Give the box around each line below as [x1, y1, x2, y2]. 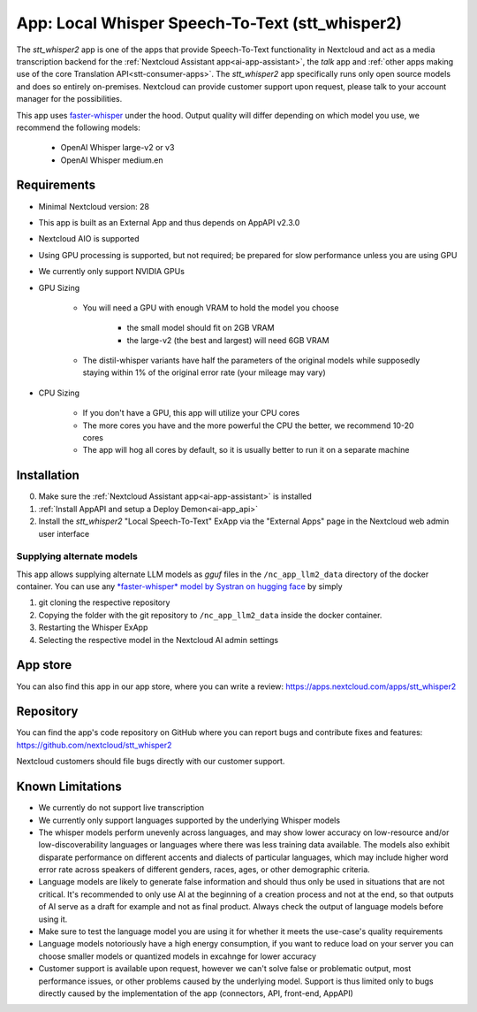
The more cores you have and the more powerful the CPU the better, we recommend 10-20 [82, 420, 414, 431]
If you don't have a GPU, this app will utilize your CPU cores [82, 408, 300, 418]
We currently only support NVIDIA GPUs [38, 266, 185, 277]
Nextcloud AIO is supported [38, 234, 140, 244]
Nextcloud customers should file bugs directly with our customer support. [16, 756, 285, 767]
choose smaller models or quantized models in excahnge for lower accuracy [38, 951, 317, 962]
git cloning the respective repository [38, 597, 170, 608]
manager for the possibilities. [16, 94, 123, 104]
